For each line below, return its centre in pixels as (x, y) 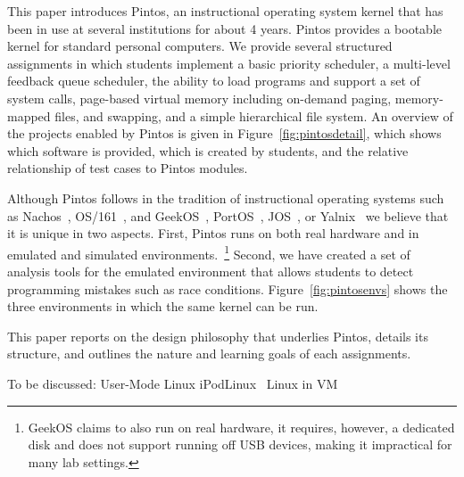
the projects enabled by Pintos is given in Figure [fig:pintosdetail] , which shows (224, 133)
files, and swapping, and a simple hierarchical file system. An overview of (254, 115)
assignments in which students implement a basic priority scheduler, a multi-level (229, 63)
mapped (29, 115)
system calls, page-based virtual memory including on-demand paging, (199, 98)
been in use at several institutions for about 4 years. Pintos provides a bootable (225, 28)
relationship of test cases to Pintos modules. (128, 168)
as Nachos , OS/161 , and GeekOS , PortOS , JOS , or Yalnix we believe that (228, 215)
